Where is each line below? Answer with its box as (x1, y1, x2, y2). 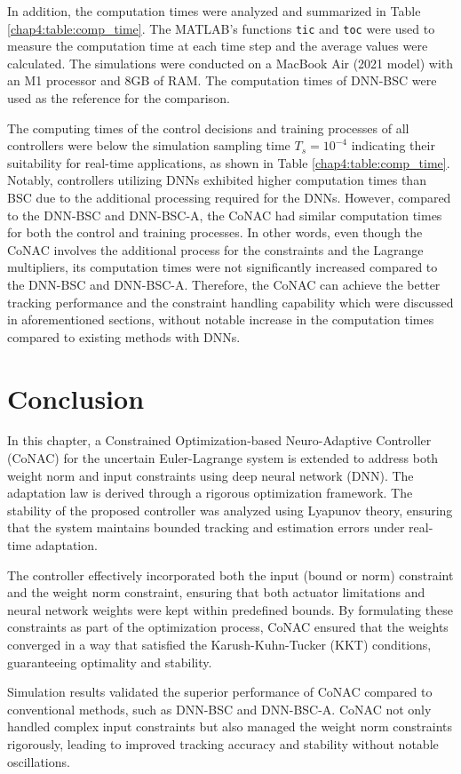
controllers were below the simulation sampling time (7, 136, 290, 155)
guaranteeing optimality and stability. (7, 652, 212, 671)
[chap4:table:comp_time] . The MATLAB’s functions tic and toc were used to (7, 19, 435, 37)
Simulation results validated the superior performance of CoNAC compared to (7, 682, 433, 701)
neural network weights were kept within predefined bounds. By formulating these (7, 600, 453, 618)
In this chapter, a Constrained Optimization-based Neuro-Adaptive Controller (7, 431, 432, 450)
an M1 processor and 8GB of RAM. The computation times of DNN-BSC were (7, 71, 437, 90)
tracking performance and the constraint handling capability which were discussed (7, 292, 454, 311)
